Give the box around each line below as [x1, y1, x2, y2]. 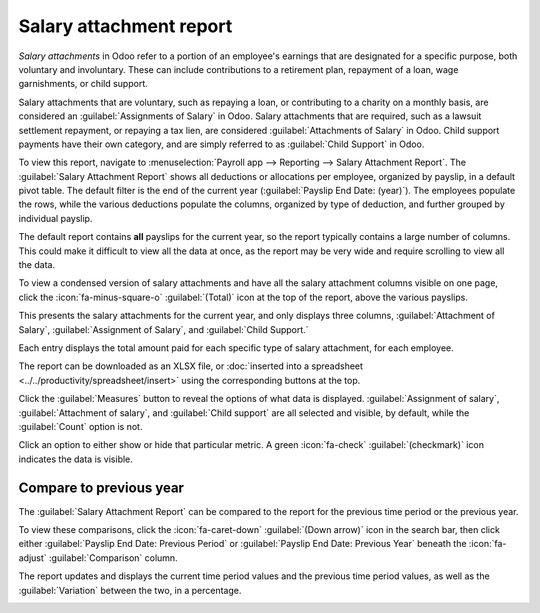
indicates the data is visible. [18, 453, 134, 465]
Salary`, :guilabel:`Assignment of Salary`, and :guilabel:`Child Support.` [18, 323, 309, 335]
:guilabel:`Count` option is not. [18, 420, 143, 432]
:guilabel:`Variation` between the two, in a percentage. [18, 584, 242, 596]
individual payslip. [18, 212, 93, 224]
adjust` [18, 551, 47, 564]
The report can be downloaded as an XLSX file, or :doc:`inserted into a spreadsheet [18, 360, 364, 372]
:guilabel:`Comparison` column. [48, 551, 179, 564]
